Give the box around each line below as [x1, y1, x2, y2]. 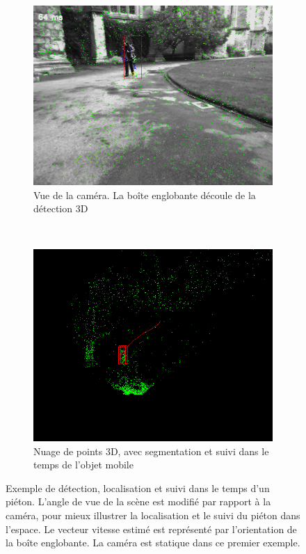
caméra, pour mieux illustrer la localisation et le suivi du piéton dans [6, 507, 300, 522]
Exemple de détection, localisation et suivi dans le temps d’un [6, 480, 270, 495]
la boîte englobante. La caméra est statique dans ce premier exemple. [6, 535, 300, 550]
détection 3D [33, 201, 88, 216]
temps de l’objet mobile [33, 457, 134, 472]
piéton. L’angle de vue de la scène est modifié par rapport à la [6, 494, 271, 509]
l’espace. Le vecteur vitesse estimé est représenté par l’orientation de [6, 521, 297, 536]
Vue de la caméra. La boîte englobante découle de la [33, 187, 256, 202]
